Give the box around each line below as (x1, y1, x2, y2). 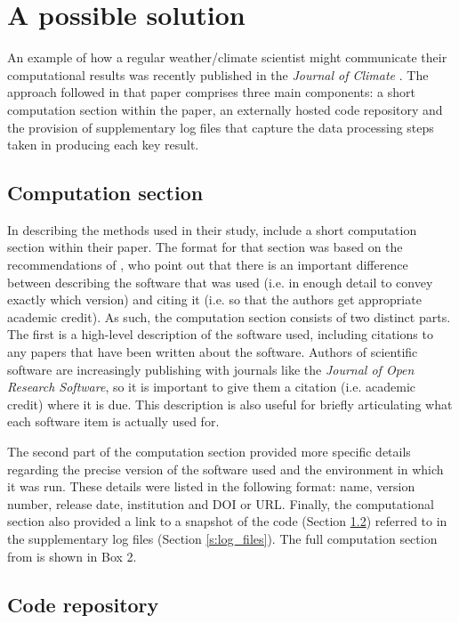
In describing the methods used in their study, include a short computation (7, 220, 417, 239)
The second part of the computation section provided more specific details (7, 442, 411, 461)
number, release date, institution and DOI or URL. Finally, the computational (7, 494, 434, 513)
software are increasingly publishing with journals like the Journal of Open (7, 360, 415, 378)
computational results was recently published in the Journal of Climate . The (7, 65, 429, 84)
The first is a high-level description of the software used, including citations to (7, 325, 433, 344)
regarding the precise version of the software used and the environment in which (7, 459, 444, 478)
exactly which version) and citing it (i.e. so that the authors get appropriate (7, 290, 422, 309)
